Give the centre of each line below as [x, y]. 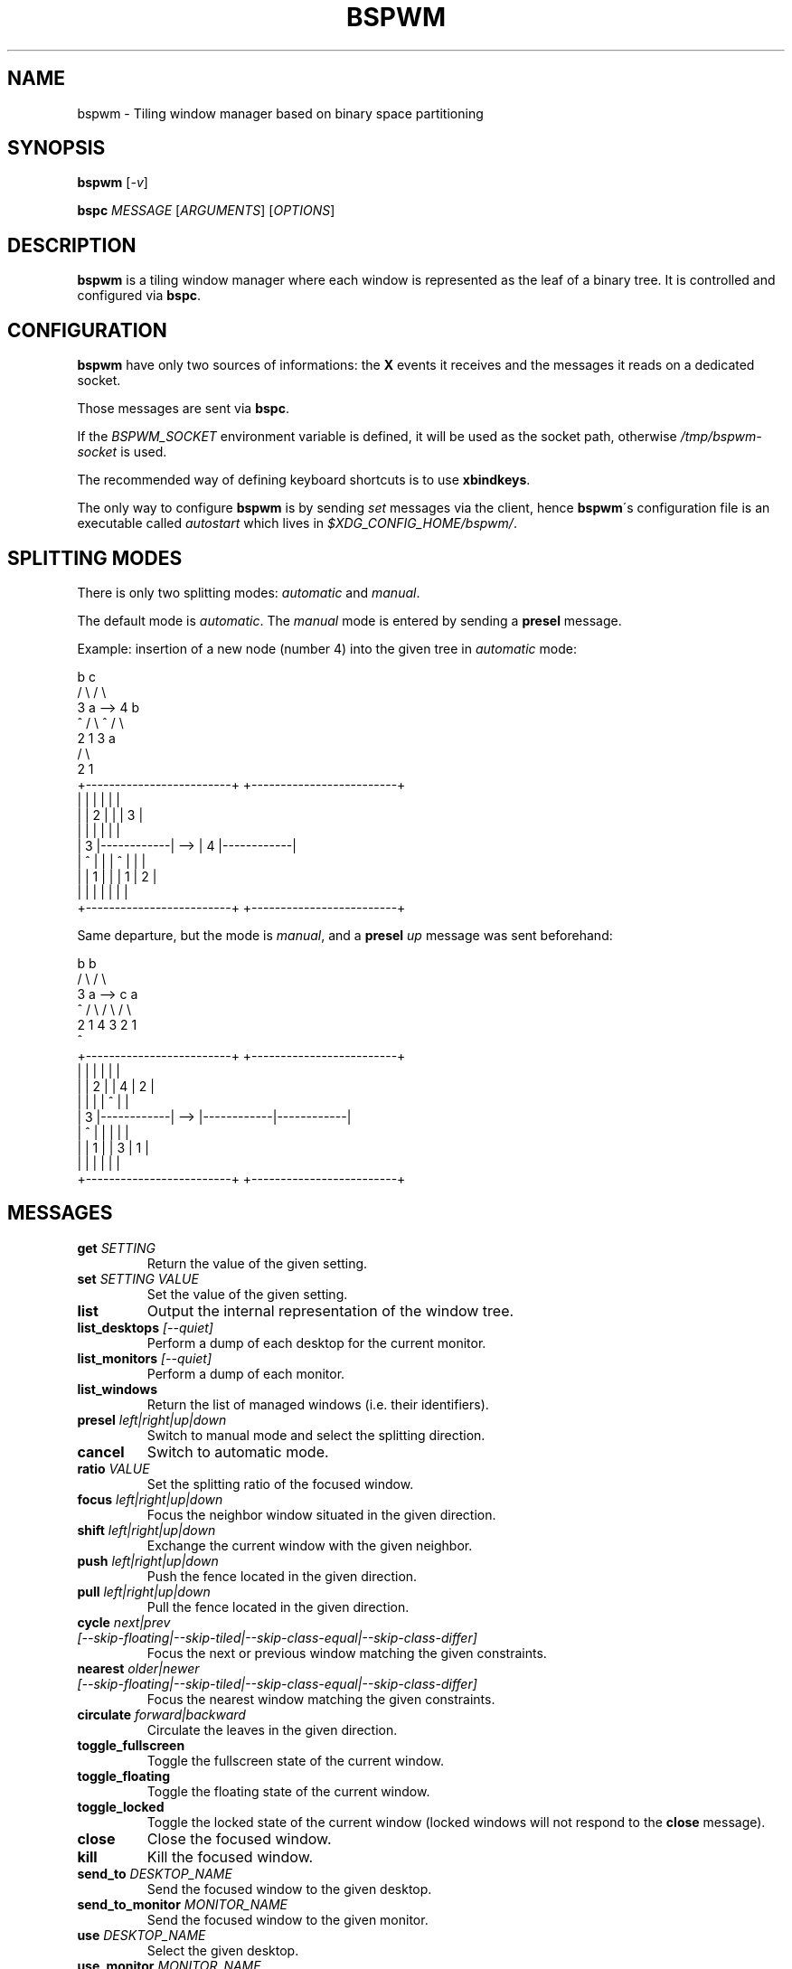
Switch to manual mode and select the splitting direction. [316, 1435]
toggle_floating [124, 1776]
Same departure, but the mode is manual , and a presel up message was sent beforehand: [345, 935]
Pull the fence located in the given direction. [278, 1606]
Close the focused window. [239, 1838]
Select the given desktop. [223, 1950]
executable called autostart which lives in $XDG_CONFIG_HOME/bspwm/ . [297, 523]
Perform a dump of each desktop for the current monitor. [316, 1342]
